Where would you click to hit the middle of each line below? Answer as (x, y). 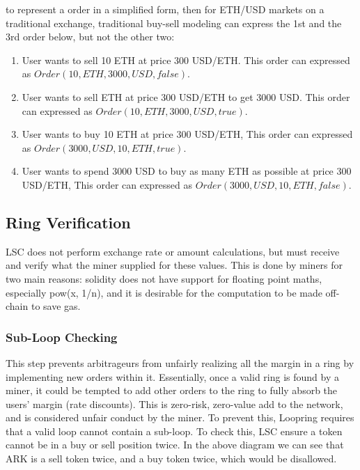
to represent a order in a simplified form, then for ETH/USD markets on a (165, 9)
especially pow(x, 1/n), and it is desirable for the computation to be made (164, 292)
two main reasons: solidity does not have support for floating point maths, (164, 278)
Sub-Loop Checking (62, 337)
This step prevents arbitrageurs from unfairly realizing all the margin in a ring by (180, 362)
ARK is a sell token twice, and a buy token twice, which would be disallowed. (171, 459)
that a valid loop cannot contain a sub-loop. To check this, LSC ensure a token (174, 431)
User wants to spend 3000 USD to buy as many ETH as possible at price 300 (187, 171)
